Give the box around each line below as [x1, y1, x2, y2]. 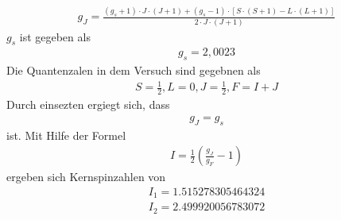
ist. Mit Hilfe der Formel [6, 126, 126, 143]
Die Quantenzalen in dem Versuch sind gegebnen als [6, 62, 261, 79]
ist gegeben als [19, 28, 91, 44]
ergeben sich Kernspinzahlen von [6, 168, 166, 185]
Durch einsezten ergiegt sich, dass [6, 96, 170, 113]
